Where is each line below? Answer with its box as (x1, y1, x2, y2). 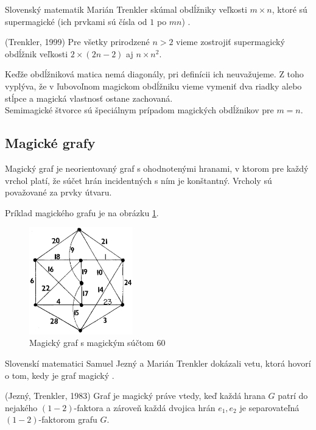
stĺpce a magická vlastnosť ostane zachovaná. (5, 91, 173, 104)
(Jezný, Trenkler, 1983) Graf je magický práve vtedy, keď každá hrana (5, 389, 265, 402)
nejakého (5, 401, 38, 414)
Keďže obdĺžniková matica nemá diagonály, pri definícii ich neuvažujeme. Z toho (5, 68, 304, 80)
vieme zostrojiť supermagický (176, 35, 285, 48)
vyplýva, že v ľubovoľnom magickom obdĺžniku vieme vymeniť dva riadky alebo (5, 79, 302, 92)
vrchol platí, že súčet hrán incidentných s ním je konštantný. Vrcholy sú (5, 174, 272, 186)
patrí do (278, 389, 308, 402)
